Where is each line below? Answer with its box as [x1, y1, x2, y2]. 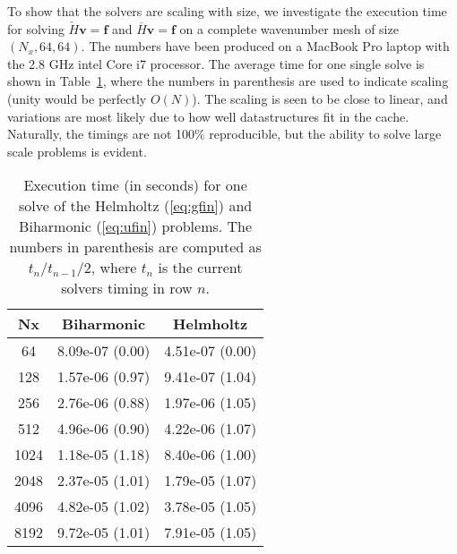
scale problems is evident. [7, 141, 147, 160]
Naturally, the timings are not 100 [7, 124, 195, 143]
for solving [7, 19, 65, 38]
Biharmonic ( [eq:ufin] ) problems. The [19, 216, 253, 237]
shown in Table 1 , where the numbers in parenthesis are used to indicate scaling [7, 72, 449, 90]
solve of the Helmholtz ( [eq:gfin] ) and [19, 195, 253, 217]
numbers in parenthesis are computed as [9, 236, 262, 258]
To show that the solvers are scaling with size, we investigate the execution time [7, 2, 447, 20]
